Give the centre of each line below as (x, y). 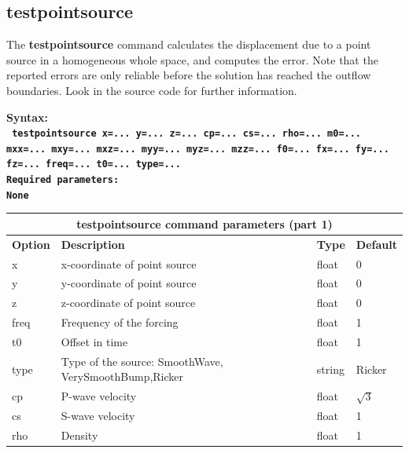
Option (31, 244)
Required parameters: (63, 180)
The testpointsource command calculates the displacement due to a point (189, 44)
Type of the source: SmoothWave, (142, 361)
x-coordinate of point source (129, 263)
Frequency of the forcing (120, 322)
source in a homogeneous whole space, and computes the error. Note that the (192, 59)
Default (376, 244)
